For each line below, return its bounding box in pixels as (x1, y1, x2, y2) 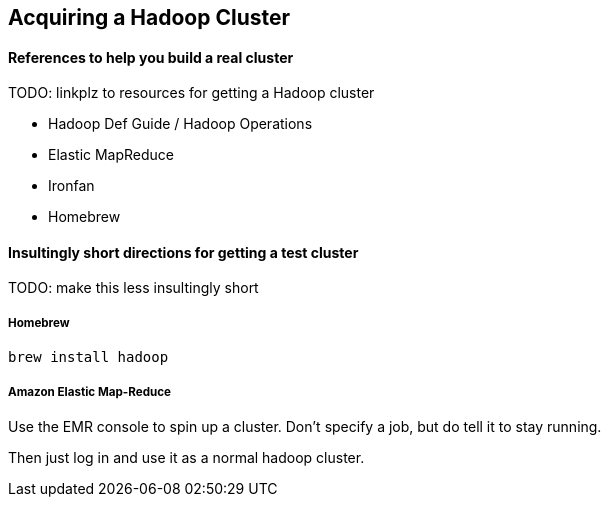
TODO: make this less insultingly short (8, 279, 259, 297)
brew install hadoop (8, 349, 169, 366)
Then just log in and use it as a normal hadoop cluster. (8, 449, 365, 466)
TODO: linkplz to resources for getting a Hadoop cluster (8, 84, 375, 102)
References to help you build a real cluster (8, 48, 294, 66)
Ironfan (48, 177, 95, 195)
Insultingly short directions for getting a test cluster (8, 243, 359, 261)
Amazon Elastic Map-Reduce (8, 384, 171, 399)
